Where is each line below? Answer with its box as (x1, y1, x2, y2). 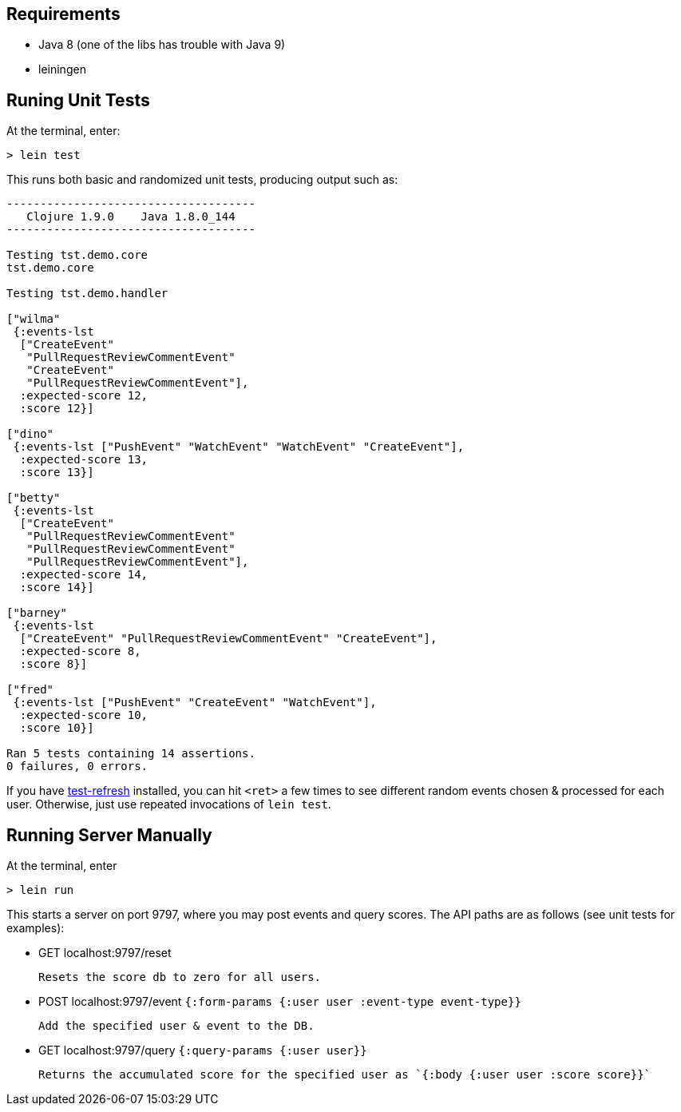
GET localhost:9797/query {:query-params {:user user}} (38, 1043, 367, 1058)
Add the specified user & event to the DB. (38, 1019, 315, 1033)
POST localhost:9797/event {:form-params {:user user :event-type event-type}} (38, 995, 521, 1009)
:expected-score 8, (19, 645, 141, 658)
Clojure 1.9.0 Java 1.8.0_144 (26, 210, 236, 224)
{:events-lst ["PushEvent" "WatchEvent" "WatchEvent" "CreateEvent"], (13, 440, 465, 454)
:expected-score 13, (19, 453, 148, 467)
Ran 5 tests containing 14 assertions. (6, 747, 255, 761)
